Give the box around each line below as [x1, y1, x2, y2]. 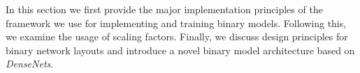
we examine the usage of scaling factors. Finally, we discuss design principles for [6, 29, 348, 44]
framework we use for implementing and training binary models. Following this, [6, 15, 347, 30]
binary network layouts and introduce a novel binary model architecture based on [6, 42, 355, 57]
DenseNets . [6, 56, 54, 71]
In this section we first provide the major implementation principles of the [6, 2, 323, 16]
